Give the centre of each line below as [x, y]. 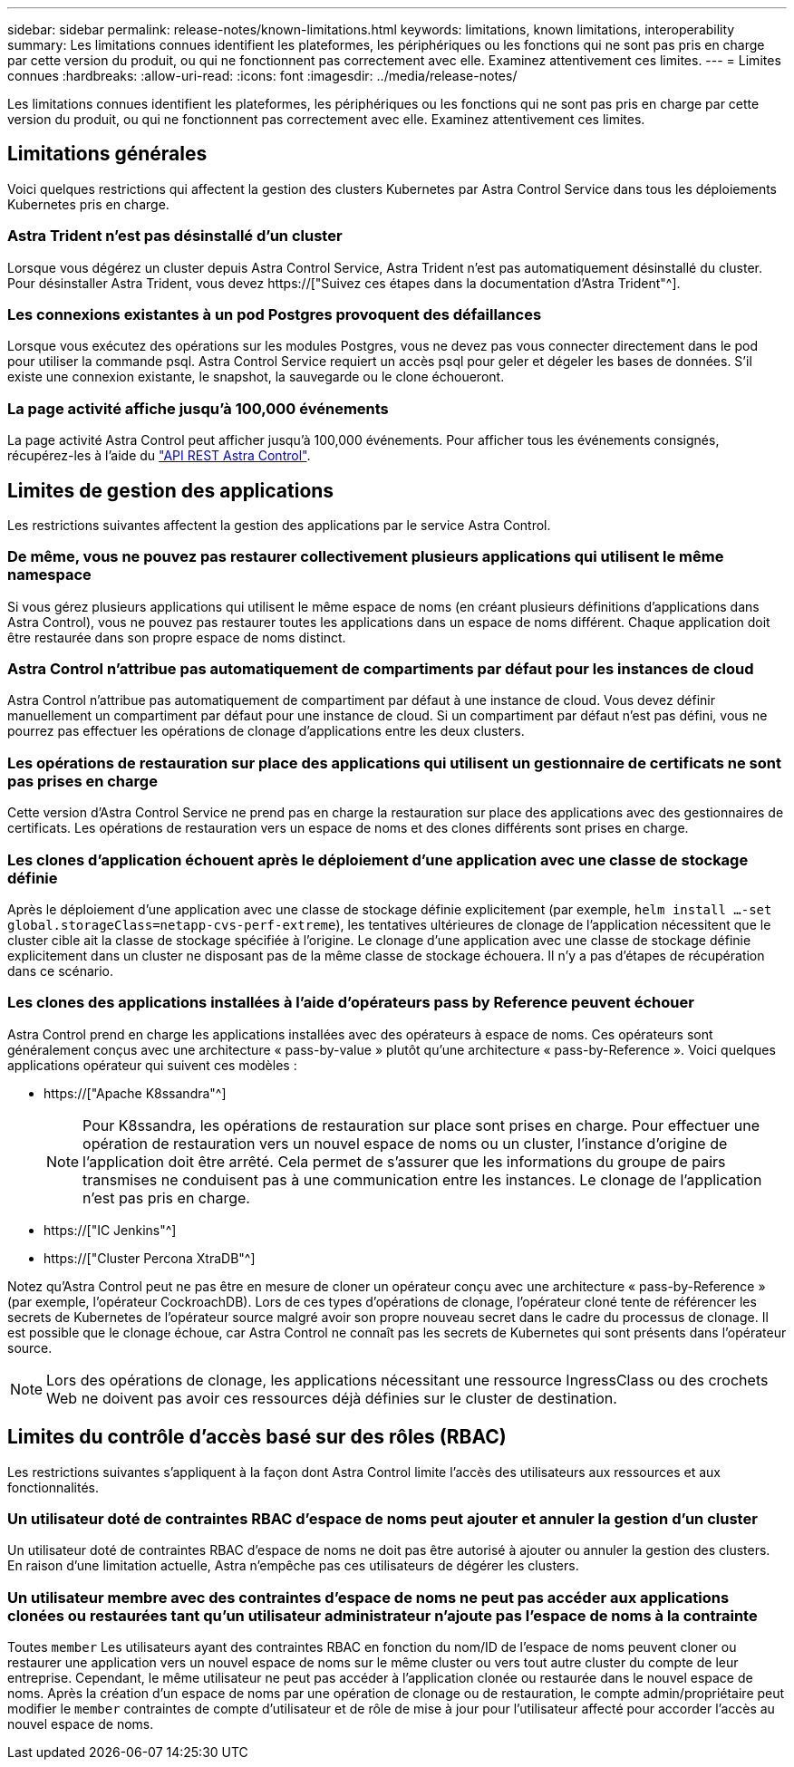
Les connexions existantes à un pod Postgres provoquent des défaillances [275, 314]
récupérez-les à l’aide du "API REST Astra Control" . [159, 456]
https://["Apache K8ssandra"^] [135, 1093]
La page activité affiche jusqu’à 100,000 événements [198, 408]
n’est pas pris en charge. [166, 1197]
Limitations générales [107, 154]
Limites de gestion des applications [171, 490]
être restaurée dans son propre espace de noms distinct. [177, 637]
